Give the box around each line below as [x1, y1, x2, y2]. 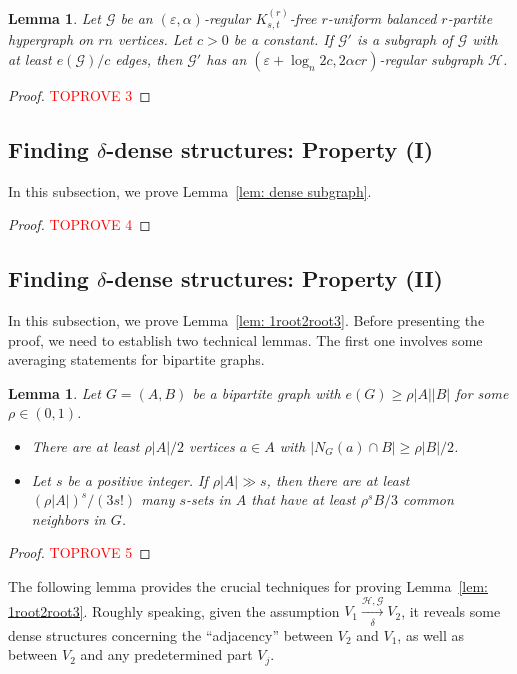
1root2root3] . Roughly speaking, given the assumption [8, 600, 340, 621]
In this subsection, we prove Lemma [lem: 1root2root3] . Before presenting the [8, 310, 485, 331]
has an [206, 48, 247, 69]
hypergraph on [8, 29, 94, 50]
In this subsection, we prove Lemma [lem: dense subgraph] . [8, 180, 372, 201]
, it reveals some [401, 600, 501, 621]
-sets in [186, 489, 231, 510]
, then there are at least [266, 469, 410, 490]
